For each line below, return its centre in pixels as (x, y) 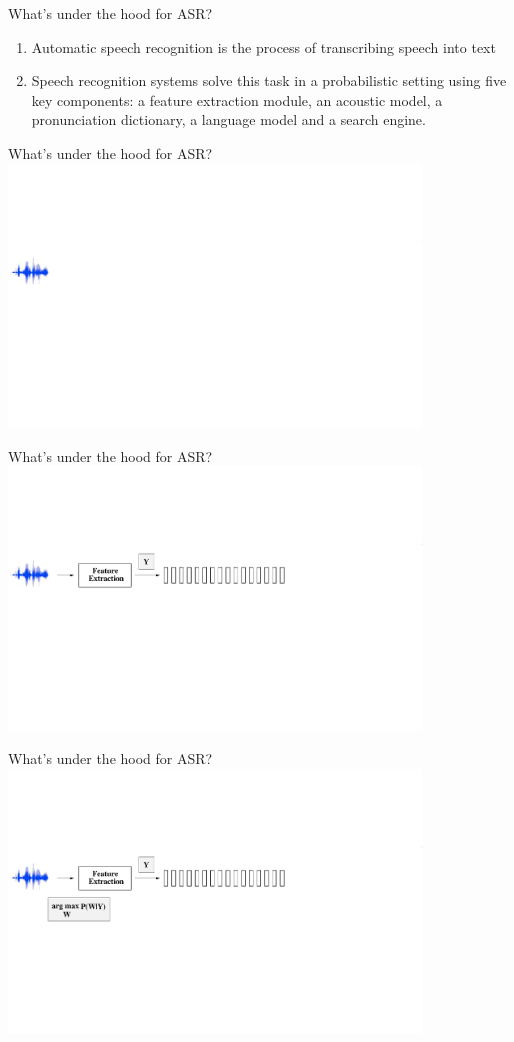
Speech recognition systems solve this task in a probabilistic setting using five (269, 80)
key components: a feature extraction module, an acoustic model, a (237, 99)
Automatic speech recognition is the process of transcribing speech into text (263, 46)
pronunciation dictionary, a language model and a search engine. (228, 119)
